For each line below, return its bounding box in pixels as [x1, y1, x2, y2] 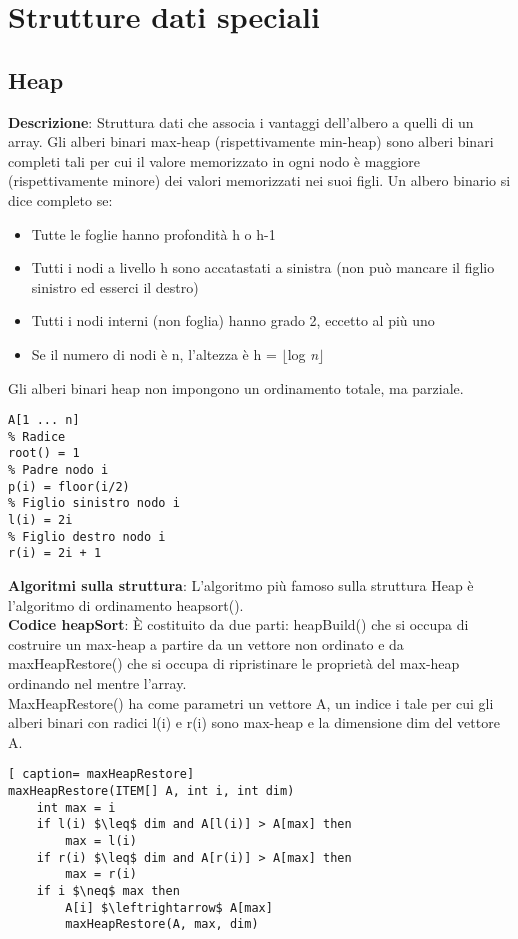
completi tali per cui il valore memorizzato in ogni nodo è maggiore [8, 150, 420, 171]
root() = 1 [8, 446, 80, 461]
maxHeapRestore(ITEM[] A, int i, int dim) [8, 784, 295, 799]
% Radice [8, 429, 66, 444]
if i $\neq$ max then [36, 883, 180, 898]
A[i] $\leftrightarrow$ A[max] [65, 900, 273, 915]
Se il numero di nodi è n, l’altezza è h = [31, 343, 277, 364]
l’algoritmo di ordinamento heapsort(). [8, 594, 244, 615]
